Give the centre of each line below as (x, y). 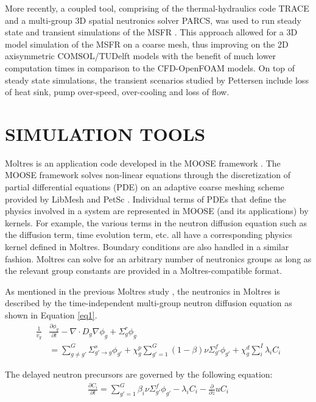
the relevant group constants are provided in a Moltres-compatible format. (144, 271)
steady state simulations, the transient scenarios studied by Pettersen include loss (157, 80)
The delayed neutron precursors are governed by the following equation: (139, 374)
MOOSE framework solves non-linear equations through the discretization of (148, 175)
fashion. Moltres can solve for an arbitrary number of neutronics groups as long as (158, 258)
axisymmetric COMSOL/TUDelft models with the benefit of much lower (141, 56)
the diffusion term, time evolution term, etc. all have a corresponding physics (149, 235)
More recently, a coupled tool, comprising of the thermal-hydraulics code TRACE (157, 8)
